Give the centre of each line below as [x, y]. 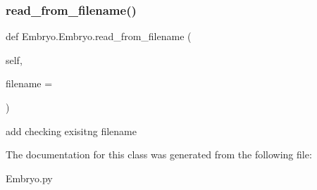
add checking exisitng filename [71, 131]
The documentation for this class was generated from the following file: [159, 154]
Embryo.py [29, 178]
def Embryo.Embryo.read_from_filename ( [99, 36]
